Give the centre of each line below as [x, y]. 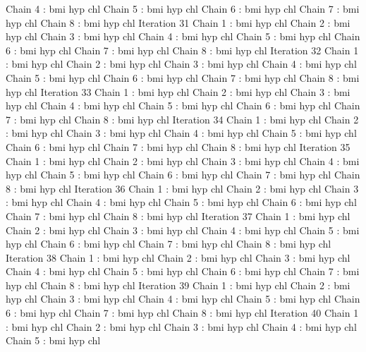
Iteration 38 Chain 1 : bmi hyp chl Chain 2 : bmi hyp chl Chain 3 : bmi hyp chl [178, 257]
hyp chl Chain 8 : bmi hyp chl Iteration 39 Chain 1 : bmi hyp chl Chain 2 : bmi [178, 285]
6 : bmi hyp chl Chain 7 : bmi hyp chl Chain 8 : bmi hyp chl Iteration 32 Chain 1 [182, 50]
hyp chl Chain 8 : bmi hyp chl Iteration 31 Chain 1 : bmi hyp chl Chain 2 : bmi [178, 22]
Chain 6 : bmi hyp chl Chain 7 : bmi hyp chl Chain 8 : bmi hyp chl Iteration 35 [178, 146]
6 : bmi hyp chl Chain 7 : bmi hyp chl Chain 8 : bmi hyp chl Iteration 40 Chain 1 [182, 313]
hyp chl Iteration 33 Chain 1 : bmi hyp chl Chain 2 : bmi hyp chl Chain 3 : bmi [178, 91]
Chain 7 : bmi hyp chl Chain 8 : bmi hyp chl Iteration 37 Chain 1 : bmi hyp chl [178, 216]
